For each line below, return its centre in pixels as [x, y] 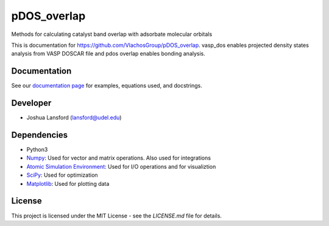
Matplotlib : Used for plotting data [68, 183]
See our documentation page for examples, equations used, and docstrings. [107, 86]
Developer [31, 103]
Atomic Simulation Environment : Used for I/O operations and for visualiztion [121, 166]
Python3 [37, 150]
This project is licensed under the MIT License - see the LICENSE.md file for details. [117, 216]
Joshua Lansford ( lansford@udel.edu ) [74, 118]
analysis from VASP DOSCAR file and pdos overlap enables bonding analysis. [108, 54]
